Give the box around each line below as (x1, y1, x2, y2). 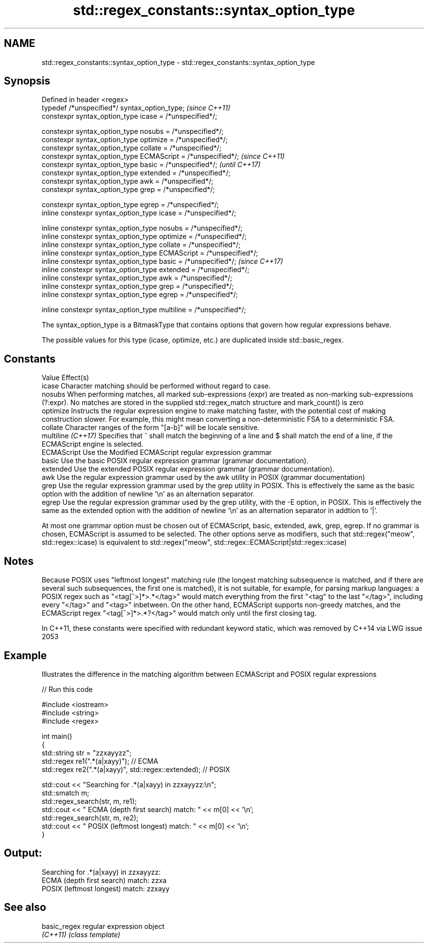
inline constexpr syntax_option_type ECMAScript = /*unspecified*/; (42, 249, 258, 258)
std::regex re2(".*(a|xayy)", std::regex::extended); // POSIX (42, 765, 230, 774)
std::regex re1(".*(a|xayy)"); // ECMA (42, 756, 158, 765)
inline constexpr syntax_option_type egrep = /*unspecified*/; (42, 290, 238, 299)
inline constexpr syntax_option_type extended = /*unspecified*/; (42, 265, 250, 274)
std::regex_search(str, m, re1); (42, 796, 137, 805)
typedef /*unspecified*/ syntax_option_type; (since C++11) (42, 104, 231, 112)
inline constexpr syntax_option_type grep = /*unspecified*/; (42, 282, 234, 291)
